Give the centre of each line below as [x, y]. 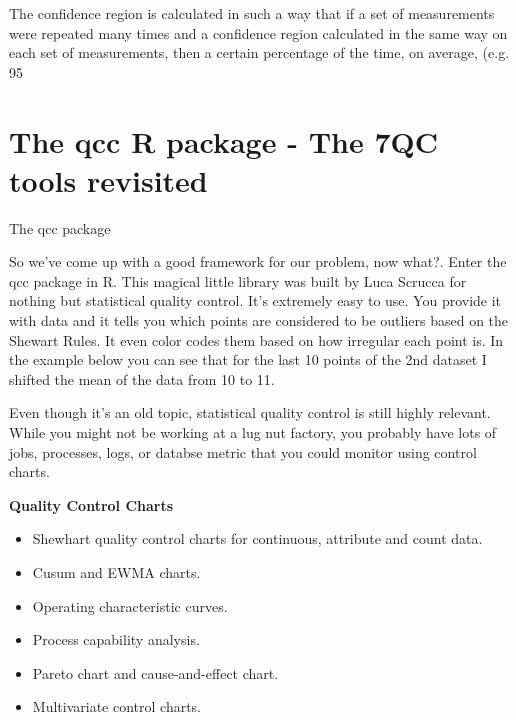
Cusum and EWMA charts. [116, 572]
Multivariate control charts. [117, 706]
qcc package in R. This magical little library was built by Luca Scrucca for [238, 280]
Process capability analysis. [116, 639]
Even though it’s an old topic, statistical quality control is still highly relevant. [250, 412]
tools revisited [108, 179]
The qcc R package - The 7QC [223, 140]
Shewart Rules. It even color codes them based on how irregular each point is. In [256, 339]
